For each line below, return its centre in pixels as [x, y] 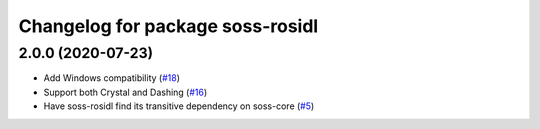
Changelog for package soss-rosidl [168, 26]
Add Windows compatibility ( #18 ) [111, 78]
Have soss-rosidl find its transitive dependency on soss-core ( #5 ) [179, 106]
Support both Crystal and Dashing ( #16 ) [125, 92]
